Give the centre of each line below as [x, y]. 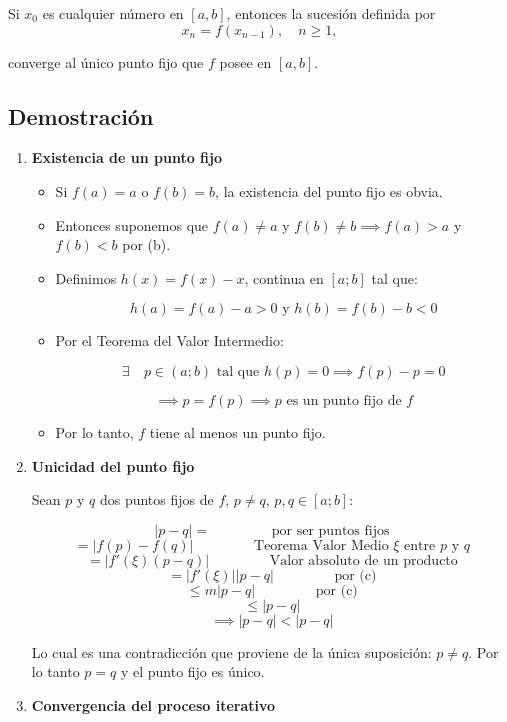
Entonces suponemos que [132, 224]
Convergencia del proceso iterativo [153, 704]
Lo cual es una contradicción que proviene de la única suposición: [231, 651]
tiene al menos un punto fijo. [237, 431]
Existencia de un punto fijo [127, 157]
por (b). [146, 244]
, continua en [284, 277]
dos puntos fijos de [156, 499]
